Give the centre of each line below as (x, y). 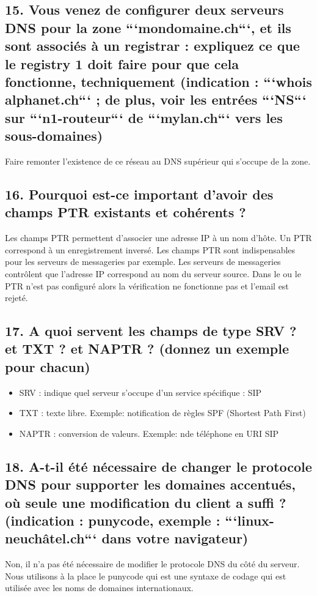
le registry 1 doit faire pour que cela (122, 63)
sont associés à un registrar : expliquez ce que (152, 46)
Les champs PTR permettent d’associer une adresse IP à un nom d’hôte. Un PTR (158, 238)
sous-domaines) (54, 136)
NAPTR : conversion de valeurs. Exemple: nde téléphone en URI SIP (149, 433)
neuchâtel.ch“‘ (51, 538)
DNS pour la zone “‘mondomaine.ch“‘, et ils (148, 27)
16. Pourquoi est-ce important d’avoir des (139, 194)
